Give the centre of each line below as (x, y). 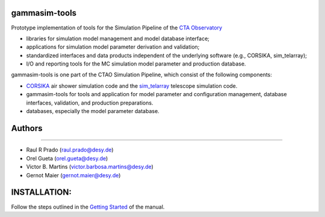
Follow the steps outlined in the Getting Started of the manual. (88, 207)
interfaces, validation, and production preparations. (90, 103)
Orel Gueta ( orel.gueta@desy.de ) (67, 158)
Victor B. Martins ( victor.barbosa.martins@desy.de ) (90, 167)
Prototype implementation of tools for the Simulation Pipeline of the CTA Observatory (117, 28)
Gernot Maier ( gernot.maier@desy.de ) (73, 175)
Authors (27, 128)
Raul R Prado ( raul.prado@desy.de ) (70, 150)
